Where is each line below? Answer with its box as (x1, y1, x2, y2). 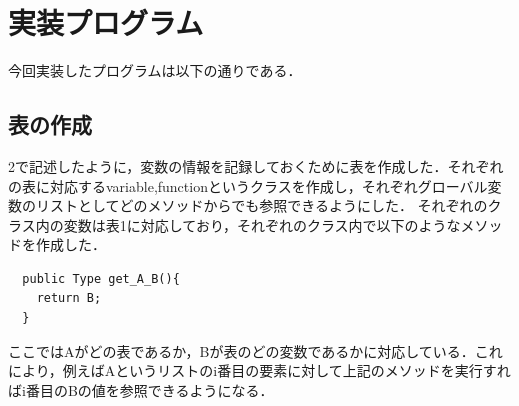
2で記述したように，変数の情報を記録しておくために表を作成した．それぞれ (8, 155, 504, 176)
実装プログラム (8, 2, 204, 43)
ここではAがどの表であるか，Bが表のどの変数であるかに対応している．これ (8, 340, 503, 361)
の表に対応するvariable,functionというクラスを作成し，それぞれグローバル (8, 175, 488, 196)
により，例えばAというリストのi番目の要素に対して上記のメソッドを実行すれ (8, 360, 511, 381)
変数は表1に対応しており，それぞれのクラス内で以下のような (63, 214, 461, 235)
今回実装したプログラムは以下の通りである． (8, 60, 302, 81)
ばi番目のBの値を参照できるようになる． (8, 379, 274, 400)
